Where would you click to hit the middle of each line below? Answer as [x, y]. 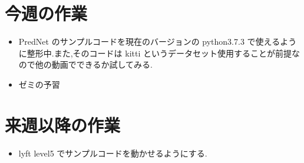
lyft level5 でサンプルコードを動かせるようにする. [113, 153]
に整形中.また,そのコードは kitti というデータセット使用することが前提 [155, 53]
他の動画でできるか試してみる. [94, 64]
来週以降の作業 [63, 124]
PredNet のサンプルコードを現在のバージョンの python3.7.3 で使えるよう [158, 41]
